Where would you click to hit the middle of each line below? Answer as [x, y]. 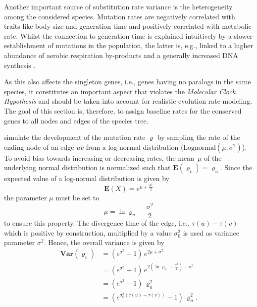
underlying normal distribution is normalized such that [87, 167]
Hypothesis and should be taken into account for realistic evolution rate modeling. [128, 101]
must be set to [77, 198]
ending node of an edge [39, 147]
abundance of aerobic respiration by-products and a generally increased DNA [121, 55]
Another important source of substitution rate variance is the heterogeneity [118, 6]
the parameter [26, 198]
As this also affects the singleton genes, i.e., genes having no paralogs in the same [128, 82]
